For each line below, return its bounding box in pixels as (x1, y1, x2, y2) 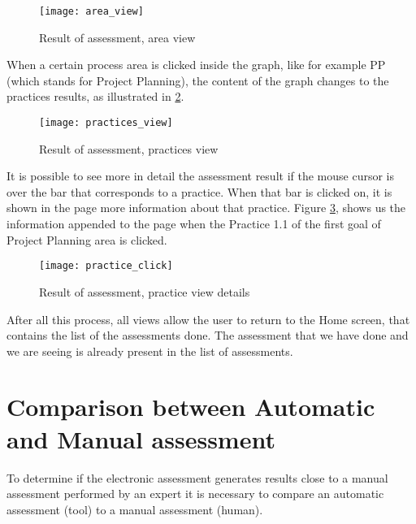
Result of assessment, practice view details (39, 283, 250, 300)
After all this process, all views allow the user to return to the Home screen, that (6, 310, 410, 327)
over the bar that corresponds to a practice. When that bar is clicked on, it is (6, 183, 392, 200)
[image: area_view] (39, 6, 144, 17)
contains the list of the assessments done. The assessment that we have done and (6, 327, 409, 344)
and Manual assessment (6, 422, 275, 455)
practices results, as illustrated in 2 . (6, 88, 184, 105)
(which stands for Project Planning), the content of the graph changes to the (6, 71, 389, 89)
